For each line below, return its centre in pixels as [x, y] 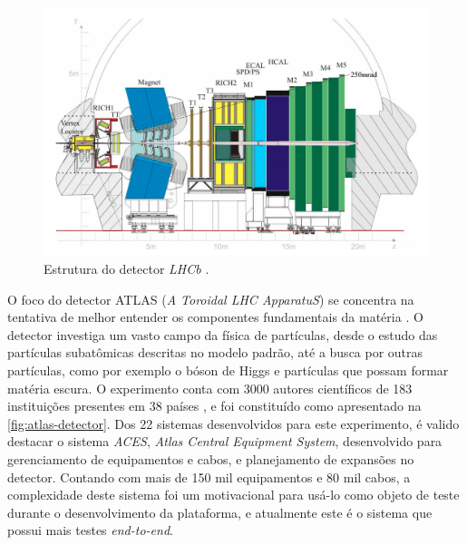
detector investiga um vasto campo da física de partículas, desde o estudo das [223, 334]
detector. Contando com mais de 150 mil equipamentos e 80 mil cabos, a [209, 477]
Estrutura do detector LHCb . [126, 269]
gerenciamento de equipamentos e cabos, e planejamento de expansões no [211, 459]
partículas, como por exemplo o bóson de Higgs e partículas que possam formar [228, 370]
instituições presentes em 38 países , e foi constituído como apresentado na [214, 406]
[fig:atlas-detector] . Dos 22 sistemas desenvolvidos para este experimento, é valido [233, 423]
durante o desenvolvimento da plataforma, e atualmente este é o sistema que [220, 512]
